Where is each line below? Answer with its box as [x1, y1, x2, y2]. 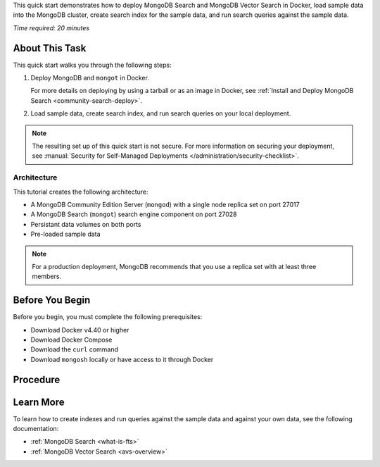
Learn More [13, 396, 65, 408]
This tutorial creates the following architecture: [13, 187, 148, 196]
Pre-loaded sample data [30, 230, 101, 239]
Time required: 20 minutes [13, 23, 90, 32]
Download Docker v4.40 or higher [30, 325, 129, 334]
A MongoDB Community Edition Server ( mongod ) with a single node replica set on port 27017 [30, 200, 300, 208]
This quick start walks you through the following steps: [13, 61, 172, 69]
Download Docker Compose [30, 335, 113, 344]
